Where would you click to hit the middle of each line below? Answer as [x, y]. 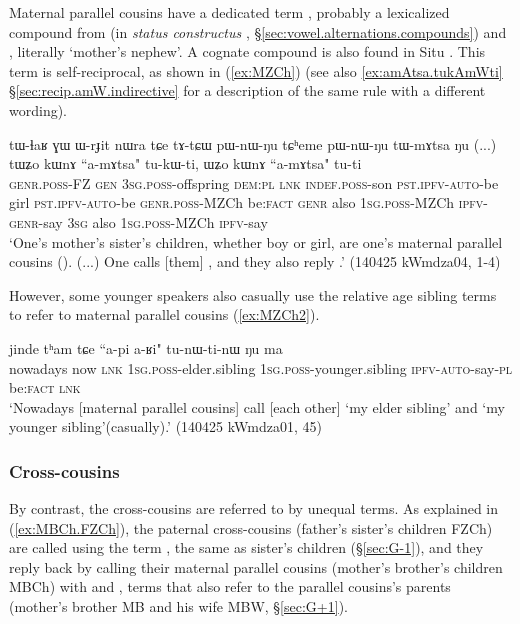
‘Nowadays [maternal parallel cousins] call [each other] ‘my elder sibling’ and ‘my [257, 406]
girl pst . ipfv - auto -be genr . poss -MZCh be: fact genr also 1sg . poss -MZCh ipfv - [248, 202]
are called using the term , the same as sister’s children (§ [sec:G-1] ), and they [246, 547]
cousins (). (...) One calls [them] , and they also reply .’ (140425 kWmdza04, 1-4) [255, 261]
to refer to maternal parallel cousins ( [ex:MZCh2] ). [164, 314]
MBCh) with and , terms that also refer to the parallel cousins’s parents [230, 586]
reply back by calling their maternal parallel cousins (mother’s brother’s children [256, 566]
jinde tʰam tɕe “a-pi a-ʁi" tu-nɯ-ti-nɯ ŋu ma [146, 347]
